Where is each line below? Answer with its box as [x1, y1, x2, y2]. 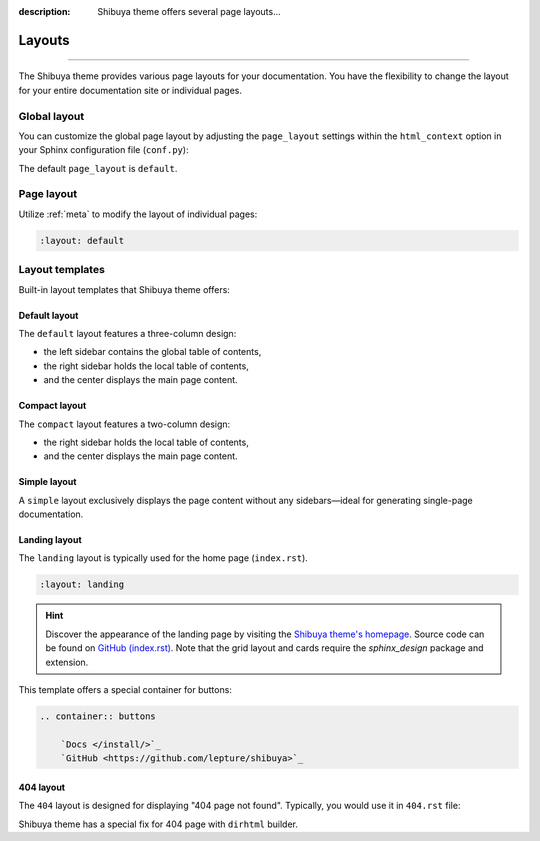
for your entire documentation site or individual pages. [18, 84, 243, 96]
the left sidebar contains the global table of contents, [43, 346, 262, 358]
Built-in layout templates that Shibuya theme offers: [18, 283, 230, 295]
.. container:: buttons [39, 711, 157, 722]
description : [18, 6, 71, 17]
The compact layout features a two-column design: [18, 418, 231, 430]
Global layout [18, 109, 85, 123]
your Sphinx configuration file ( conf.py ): [18, 144, 189, 156]
